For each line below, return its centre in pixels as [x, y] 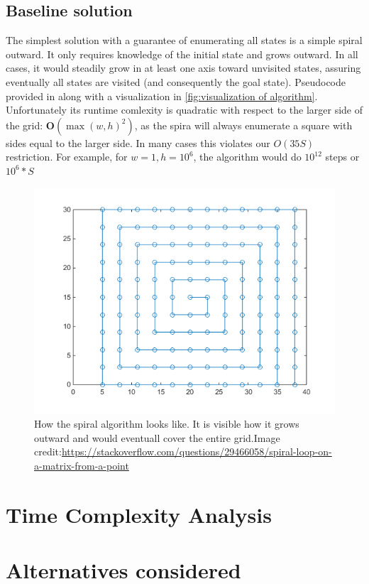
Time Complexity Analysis [139, 514]
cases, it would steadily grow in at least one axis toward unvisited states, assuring [183, 68]
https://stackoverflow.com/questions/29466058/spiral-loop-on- [197, 451]
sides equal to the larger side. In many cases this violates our [138, 142]
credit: [48, 451]
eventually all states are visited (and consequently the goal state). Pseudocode [176, 81]
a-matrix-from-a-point [82, 465]
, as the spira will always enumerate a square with [243, 125]
